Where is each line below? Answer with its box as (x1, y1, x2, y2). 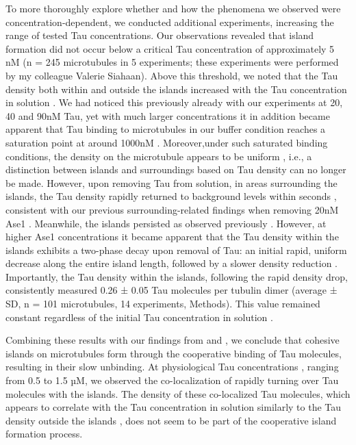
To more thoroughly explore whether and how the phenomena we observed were (5, 1, 341, 15)
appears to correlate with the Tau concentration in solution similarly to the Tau (5, 400, 342, 414)
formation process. (5, 427, 83, 441)
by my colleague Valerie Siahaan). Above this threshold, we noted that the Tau (5, 68, 338, 82)
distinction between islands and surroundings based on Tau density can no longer (5, 162, 346, 177)
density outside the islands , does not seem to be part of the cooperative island (5, 413, 337, 427)
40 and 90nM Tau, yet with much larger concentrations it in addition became (5, 108, 330, 123)
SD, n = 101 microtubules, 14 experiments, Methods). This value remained (5, 296, 320, 311)
